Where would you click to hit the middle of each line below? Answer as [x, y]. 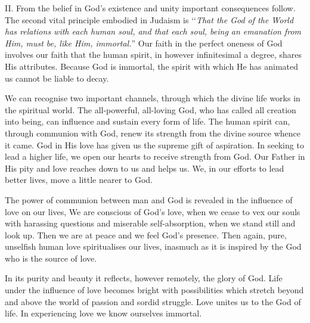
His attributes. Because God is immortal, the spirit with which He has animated [152, 66]
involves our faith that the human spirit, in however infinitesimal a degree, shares [153, 55]
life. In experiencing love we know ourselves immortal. [103, 313]
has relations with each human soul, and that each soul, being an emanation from [153, 31]
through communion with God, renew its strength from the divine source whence [153, 133]
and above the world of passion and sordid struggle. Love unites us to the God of [153, 301]
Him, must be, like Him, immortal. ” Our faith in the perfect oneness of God [144, 43]
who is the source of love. [51, 258]
